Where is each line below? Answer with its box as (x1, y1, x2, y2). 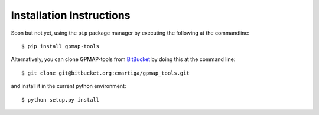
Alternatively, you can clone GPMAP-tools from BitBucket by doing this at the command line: (11, 56, 236, 63)
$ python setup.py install (21, 96, 100, 103)
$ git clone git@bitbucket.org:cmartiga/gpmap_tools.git (21, 69, 190, 76)
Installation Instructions (11, 9, 131, 22)
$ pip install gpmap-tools (21, 43, 100, 49)
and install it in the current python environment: (11, 83, 126, 90)
